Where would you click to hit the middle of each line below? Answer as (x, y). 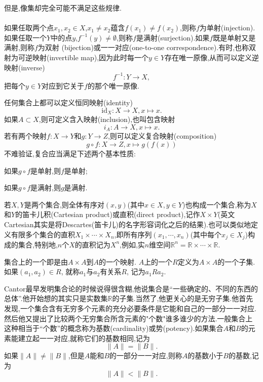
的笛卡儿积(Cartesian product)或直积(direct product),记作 (108, 214)
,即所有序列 (133, 234)
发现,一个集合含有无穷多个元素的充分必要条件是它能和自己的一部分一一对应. (130, 308)
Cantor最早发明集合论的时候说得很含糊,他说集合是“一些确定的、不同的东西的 (131, 288)
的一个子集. (236, 261)
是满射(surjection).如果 (173, 37)
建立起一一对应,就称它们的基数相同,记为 (84, 338)
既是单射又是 (234, 37)
